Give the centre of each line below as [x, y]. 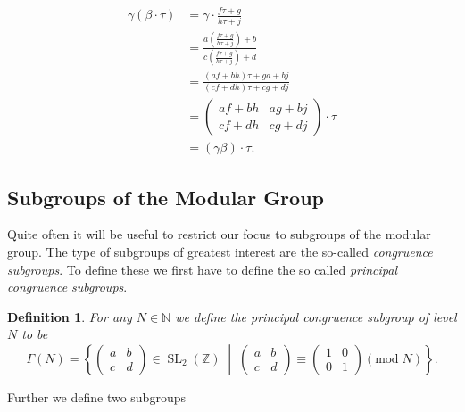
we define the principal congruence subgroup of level [316, 316]
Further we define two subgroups [96, 396]
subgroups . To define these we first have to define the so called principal [203, 269]
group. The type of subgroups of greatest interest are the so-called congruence [220, 251]
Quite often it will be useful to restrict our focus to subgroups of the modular [219, 234]
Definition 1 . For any [70, 316]
